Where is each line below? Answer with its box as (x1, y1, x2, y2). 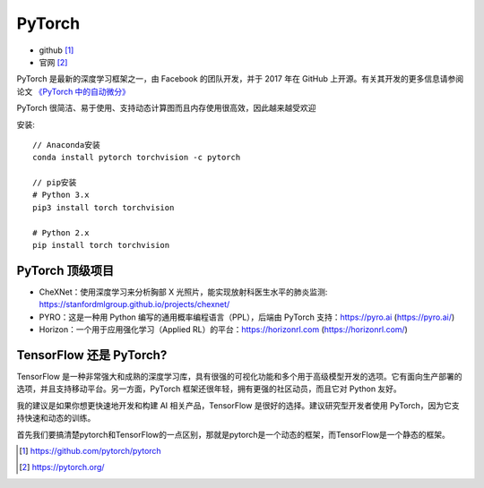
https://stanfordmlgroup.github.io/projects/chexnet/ (39, 299, 230, 310)
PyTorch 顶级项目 (16, 262, 115, 278)
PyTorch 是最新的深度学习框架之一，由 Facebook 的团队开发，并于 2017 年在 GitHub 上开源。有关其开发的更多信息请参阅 (16, 73, 464, 84)
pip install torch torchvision (32, 240, 170, 251)
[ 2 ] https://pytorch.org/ (19, 462, 105, 473)
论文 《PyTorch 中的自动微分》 (16, 86, 130, 97)
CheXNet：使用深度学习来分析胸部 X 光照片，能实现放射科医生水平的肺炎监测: (39, 287, 328, 297)
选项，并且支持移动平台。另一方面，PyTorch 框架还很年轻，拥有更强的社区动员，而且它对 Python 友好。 (16, 383, 402, 394)
